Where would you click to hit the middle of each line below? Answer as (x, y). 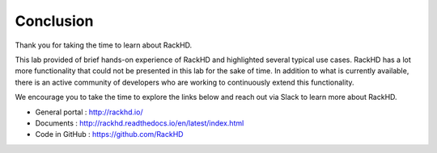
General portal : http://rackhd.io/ (89, 112)
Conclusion (54, 21)
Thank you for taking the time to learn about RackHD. (104, 45)
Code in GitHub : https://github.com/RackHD (109, 134)
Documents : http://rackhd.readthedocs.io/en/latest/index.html (140, 123)
